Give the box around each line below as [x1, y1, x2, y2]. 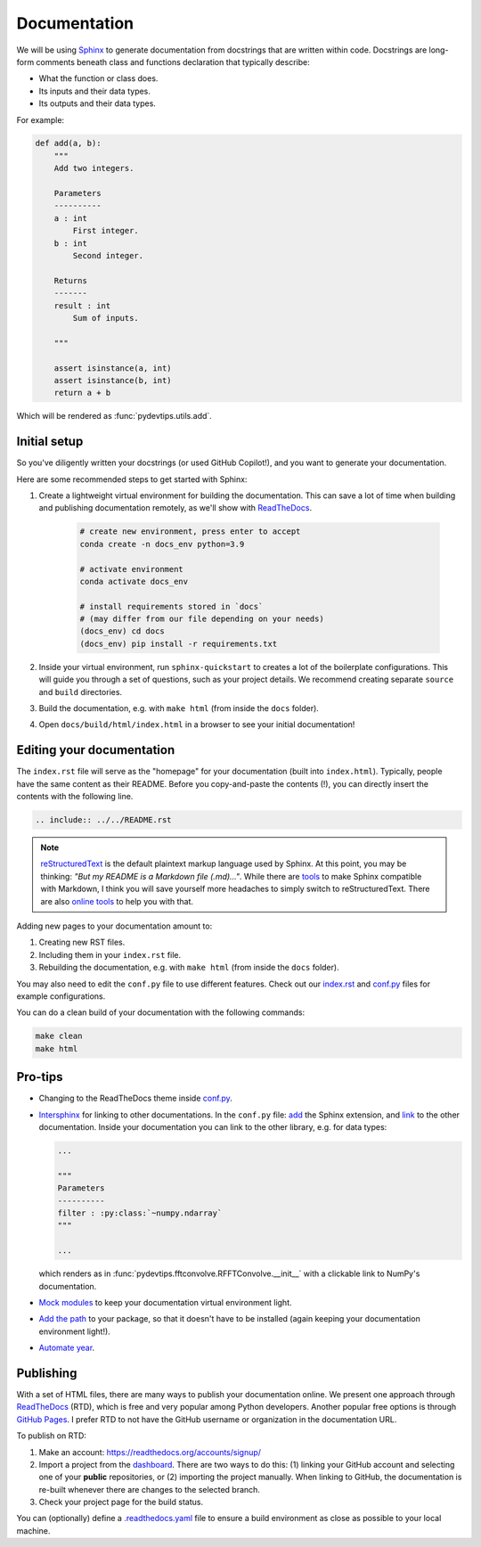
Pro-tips [16, 1069, 63, 1085]
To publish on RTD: [16, 1430, 86, 1441]
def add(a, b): [35, 138, 102, 149]
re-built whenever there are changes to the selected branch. [38, 1484, 260, 1494]
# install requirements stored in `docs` [79, 602, 264, 611]
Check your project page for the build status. [38, 1497, 204, 1508]
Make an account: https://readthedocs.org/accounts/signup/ [38, 1446, 262, 1457]
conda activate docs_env [79, 576, 189, 586]
